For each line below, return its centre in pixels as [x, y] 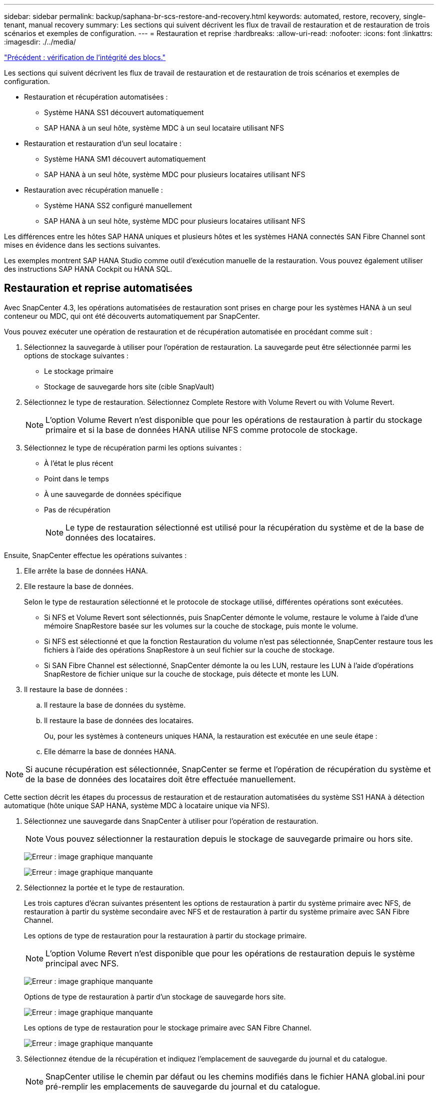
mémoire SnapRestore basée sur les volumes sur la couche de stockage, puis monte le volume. [201, 626]
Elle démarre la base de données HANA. [110, 751]
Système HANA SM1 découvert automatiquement [125, 159]
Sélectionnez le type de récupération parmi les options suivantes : [133, 447]
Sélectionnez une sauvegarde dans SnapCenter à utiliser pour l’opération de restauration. [171, 821]
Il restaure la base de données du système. [115, 705]
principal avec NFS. [82, 963]
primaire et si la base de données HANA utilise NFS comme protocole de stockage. [201, 430]
